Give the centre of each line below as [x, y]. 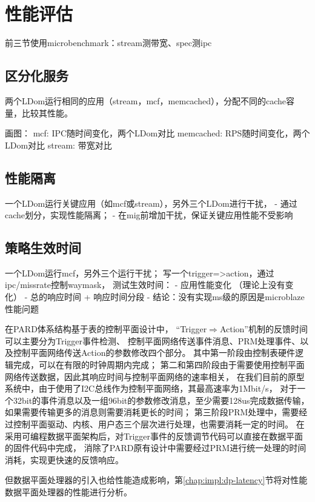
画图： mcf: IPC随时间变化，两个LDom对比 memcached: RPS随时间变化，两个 [157, 133]
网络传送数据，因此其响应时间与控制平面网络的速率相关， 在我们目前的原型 [155, 376]
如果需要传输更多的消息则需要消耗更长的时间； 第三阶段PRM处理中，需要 [152, 412]
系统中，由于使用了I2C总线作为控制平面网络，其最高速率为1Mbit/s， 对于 [151, 388]
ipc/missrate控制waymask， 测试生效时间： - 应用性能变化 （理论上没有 [145, 285]
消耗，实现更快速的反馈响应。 [64, 459]
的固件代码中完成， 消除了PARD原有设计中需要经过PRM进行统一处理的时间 [156, 448]
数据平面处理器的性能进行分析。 [68, 491]
